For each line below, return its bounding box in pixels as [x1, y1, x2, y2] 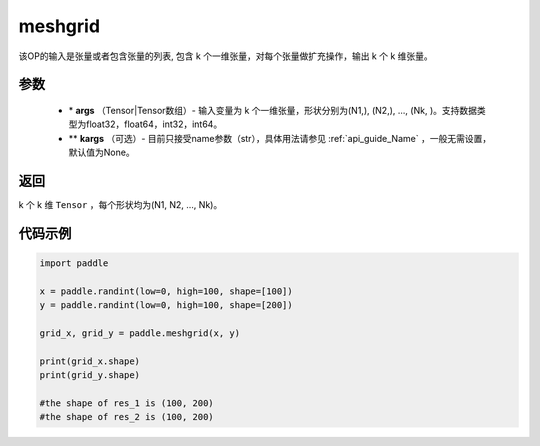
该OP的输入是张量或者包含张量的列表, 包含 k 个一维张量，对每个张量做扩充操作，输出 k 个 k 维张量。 [18, 50, 434, 62]
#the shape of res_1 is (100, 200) [39, 397, 214, 409]
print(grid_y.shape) [39, 370, 140, 381]
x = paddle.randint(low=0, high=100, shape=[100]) [39, 285, 294, 297]
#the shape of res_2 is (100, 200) [39, 411, 214, 423]
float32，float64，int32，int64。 [85, 118, 223, 130]
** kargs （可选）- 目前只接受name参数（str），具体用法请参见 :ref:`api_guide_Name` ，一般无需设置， [68, 132, 492, 144]
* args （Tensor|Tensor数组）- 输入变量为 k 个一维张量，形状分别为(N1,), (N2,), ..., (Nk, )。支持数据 [68, 104, 477, 116]
